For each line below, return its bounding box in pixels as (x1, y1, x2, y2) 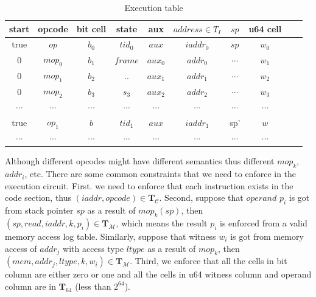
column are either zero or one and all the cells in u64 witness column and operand (5, 268, 312, 281)
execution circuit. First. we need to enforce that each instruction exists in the (5, 179, 293, 192)
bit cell (76, 22, 107, 35)
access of (5, 242, 37, 254)
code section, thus (5, 191, 72, 204)
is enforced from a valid (220, 216, 307, 229)
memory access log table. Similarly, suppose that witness (5, 229, 216, 242)
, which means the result (116, 216, 208, 229)
